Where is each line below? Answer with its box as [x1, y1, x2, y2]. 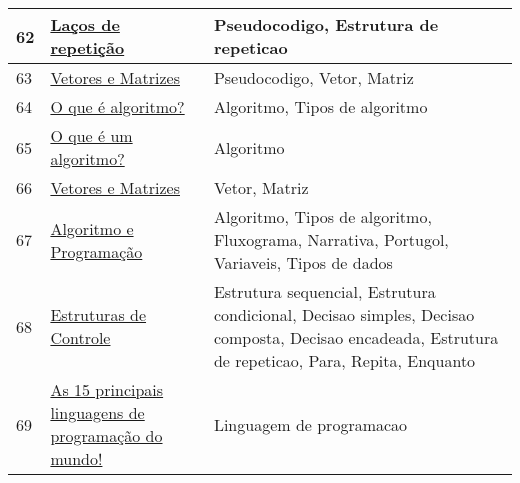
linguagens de [50, 401, 145, 424]
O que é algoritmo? [50, 95, 185, 118]
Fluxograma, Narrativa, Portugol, [213, 228, 449, 251]
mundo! [50, 447, 103, 470]
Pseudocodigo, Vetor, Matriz [213, 66, 414, 89]
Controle [50, 326, 111, 349]
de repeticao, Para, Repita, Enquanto [213, 349, 476, 372]
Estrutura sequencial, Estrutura [213, 280, 436, 303]
